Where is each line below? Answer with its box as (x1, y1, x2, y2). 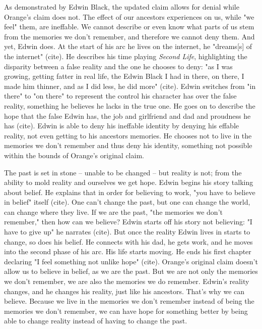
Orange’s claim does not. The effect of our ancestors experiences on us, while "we (4, 11, 254, 22)
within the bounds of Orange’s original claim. (4, 150, 144, 160)
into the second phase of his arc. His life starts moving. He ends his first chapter (4, 246, 251, 257)
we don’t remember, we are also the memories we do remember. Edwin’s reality (4, 276, 249, 287)
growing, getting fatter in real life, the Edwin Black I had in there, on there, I (4, 71, 244, 81)
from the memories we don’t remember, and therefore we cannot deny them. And (4, 31, 255, 41)
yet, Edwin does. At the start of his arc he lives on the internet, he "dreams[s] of (4, 41, 252, 52)
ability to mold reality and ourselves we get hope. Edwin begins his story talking (4, 177, 253, 187)
